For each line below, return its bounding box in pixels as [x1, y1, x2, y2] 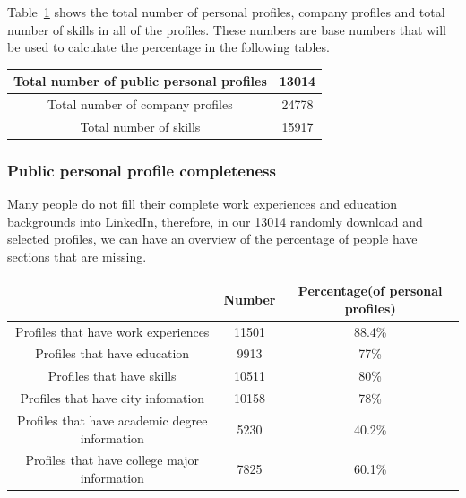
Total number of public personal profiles [13, 72, 267, 90]
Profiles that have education [35, 344, 190, 363]
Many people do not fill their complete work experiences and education [7, 194, 397, 213]
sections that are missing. [7, 247, 147, 266]
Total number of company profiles [47, 95, 233, 114]
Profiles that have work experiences [15, 322, 210, 340]
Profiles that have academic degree [17, 410, 208, 429]
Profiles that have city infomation [20, 389, 205, 408]
